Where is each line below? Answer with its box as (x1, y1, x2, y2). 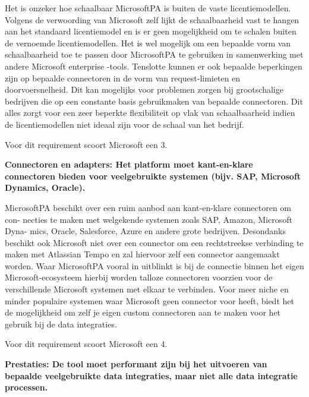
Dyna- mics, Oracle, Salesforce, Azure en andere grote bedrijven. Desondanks (5, 225, 286, 237)
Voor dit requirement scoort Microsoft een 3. (5, 138, 168, 150)
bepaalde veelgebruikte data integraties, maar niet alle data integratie (5, 369, 298, 382)
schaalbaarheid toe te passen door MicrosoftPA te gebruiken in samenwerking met (5, 48, 304, 61)
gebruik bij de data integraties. (5, 317, 117, 330)
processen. (5, 381, 48, 393)
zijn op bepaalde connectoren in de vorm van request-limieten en (5, 71, 241, 84)
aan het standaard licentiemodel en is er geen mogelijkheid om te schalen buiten (5, 25, 297, 37)
